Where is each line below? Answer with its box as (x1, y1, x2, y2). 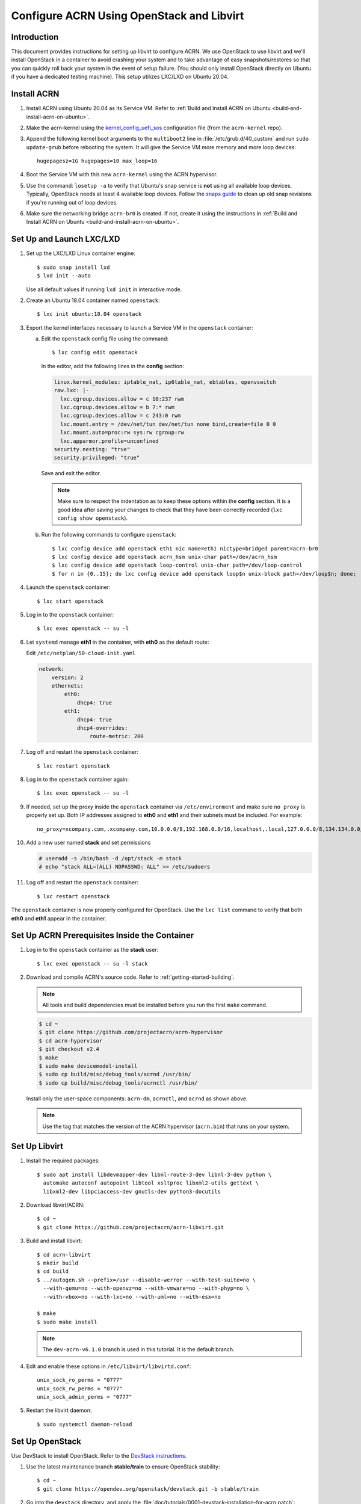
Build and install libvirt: (26, 1237, 82, 1245)
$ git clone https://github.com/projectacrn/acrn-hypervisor (39, 1029, 223, 1036)
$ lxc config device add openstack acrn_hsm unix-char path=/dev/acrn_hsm (52, 553, 277, 561)
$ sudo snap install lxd (37, 264, 110, 271)
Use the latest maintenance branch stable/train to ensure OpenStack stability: (26, 1463, 220, 1470)
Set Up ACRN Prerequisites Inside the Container (11, 930, 194, 941)
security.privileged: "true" (54, 454, 140, 461)
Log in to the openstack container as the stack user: (26, 946, 159, 954)
